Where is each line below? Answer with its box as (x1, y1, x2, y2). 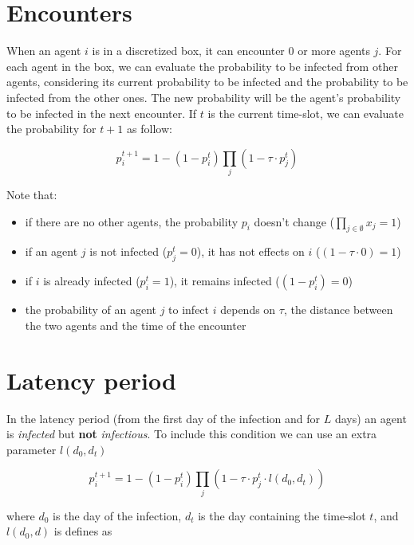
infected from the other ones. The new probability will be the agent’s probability (6, 88, 401, 105)
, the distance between (283, 301, 393, 318)
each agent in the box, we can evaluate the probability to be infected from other (6, 57, 398, 74)
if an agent (25, 243, 78, 260)
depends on (220, 301, 276, 318)
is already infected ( (43, 272, 140, 289)
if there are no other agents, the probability (25, 213, 239, 229)
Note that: (6, 186, 57, 203)
